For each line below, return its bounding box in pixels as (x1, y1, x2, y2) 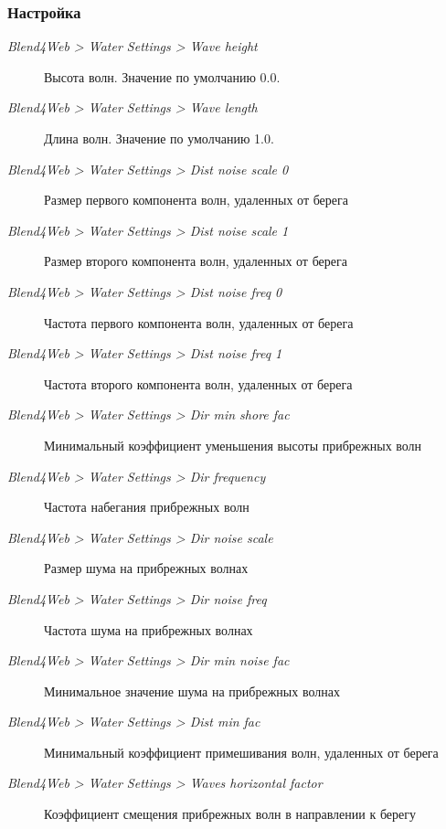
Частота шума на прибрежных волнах (44, 620, 253, 639)
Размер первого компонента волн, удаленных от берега (44, 190, 348, 209)
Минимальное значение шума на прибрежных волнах (44, 681, 340, 700)
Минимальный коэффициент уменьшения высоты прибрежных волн (44, 435, 422, 454)
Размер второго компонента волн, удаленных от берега (44, 251, 347, 271)
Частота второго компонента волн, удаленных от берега (44, 374, 353, 393)
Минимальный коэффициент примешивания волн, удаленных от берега (44, 742, 439, 761)
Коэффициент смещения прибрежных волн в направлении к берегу (44, 804, 416, 824)
